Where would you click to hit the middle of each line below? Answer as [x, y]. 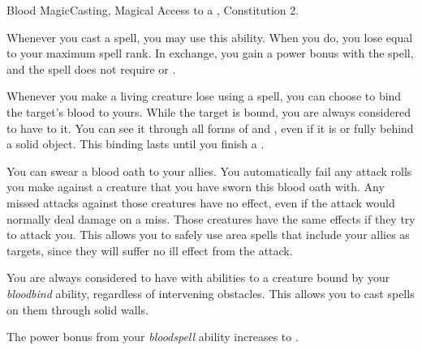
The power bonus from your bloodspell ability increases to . [153, 337]
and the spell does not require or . [91, 68]
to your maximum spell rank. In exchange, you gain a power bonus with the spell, [210, 53]
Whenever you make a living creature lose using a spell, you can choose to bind [204, 96]
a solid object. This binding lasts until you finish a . [136, 144]
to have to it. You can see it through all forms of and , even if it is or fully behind [210, 128]
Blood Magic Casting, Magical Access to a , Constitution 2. [153, 10]
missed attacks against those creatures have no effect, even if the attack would [201, 202]
